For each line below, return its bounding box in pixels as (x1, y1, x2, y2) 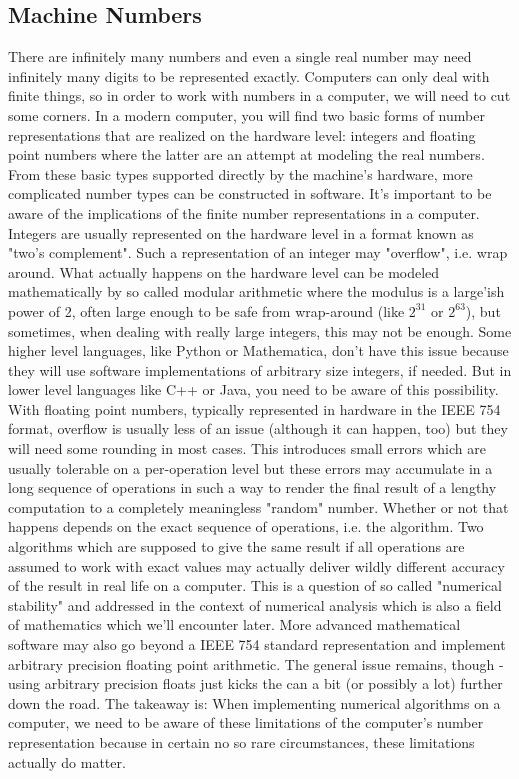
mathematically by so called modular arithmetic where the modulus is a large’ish (8, 281, 505, 302)
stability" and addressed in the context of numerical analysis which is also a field (8, 594, 502, 615)
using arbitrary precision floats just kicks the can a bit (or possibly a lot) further (8, 673, 503, 694)
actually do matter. (8, 751, 126, 772)
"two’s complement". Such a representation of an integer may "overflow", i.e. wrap (8, 242, 508, 263)
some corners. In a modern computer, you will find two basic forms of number (8, 104, 485, 125)
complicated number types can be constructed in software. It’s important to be (8, 183, 492, 204)
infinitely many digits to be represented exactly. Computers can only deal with (8, 65, 490, 86)
